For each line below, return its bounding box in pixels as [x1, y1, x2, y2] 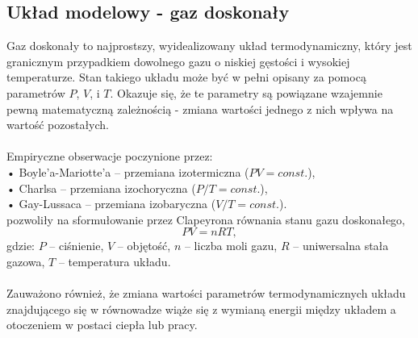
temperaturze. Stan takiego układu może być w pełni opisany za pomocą [6, 69, 366, 86]
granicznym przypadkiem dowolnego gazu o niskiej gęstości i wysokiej [6, 52, 350, 69]
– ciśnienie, [49, 237, 104, 254]
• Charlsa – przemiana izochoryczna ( [6, 179, 196, 196]
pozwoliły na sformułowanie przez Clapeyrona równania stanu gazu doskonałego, [6, 211, 406, 227]
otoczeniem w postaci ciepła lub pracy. [6, 316, 198, 333]
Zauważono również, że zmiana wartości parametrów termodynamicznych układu [6, 285, 406, 302]
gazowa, [6, 252, 45, 269]
